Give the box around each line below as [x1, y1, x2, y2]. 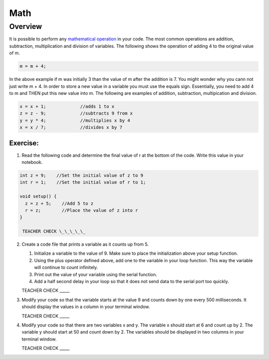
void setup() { [19, 194, 57, 199]
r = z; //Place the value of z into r [25, 207, 138, 213]
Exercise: [9, 139, 39, 147]
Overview [9, 22, 42, 31]
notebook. [21, 159, 43, 165]
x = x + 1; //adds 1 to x [19, 103, 115, 109]
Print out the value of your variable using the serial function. [34, 271, 157, 277]
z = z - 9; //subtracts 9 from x [19, 110, 133, 116]
